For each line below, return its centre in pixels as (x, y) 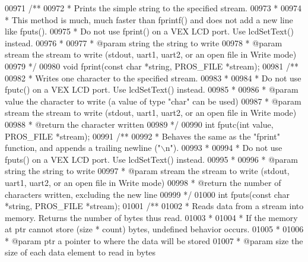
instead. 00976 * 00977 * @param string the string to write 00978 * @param (144, 42)
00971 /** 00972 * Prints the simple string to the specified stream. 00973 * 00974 (153, 8)
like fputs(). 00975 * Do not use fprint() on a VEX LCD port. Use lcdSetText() (149, 31)
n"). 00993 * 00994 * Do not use (224, 148)
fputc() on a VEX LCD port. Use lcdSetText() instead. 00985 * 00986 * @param (152, 89)
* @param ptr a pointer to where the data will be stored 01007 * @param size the (154, 240)
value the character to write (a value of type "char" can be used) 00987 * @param (153, 101)
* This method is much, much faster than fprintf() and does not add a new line (149, 19)
